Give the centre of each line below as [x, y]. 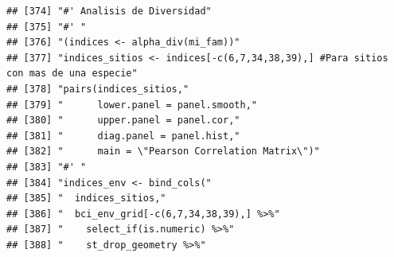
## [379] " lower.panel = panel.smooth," [132, 105]
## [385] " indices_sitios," [86, 199]
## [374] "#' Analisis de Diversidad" [109, 11]
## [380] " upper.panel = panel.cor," [123, 121]
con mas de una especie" [72, 74]
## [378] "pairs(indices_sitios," [98, 89]
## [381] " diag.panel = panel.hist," [123, 136]
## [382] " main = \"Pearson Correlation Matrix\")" [163, 152]
